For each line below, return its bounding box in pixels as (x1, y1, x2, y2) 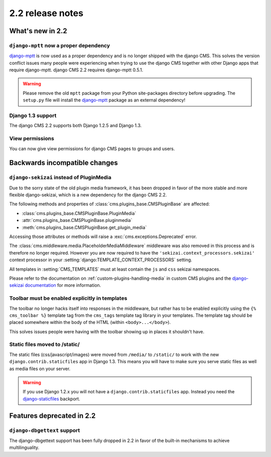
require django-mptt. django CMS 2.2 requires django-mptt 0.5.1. (9, 67, 144, 73)
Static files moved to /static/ (9, 341, 80, 348)
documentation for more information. (25, 282, 101, 288)
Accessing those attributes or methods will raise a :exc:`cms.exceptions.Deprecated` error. (9, 234, 197, 240)
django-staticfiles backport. (23, 396, 80, 402)
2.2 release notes (9, 8, 84, 19)
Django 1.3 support (9, 112, 57, 119)
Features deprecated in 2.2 (9, 411, 96, 420)
